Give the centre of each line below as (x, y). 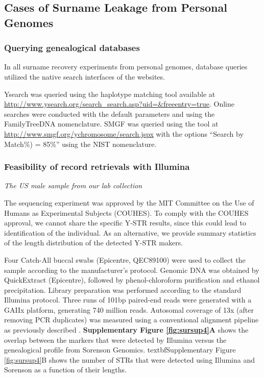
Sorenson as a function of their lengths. (65, 370)
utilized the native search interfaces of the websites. (85, 76)
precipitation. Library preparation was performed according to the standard (123, 289)
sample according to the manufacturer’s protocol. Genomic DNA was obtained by (132, 270)
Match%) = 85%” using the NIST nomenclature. (80, 144)
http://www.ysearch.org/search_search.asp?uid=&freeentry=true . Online (119, 104)
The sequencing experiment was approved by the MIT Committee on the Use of (129, 202)
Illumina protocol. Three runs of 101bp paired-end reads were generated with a (128, 300)
